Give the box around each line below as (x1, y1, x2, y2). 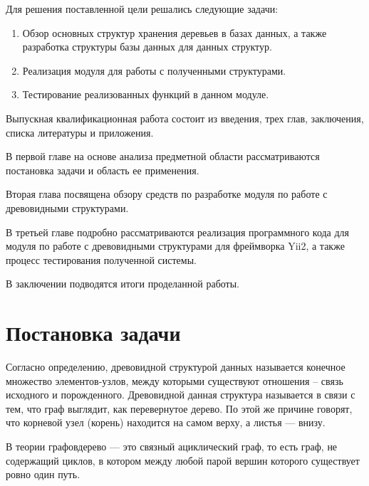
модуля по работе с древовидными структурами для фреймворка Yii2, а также (6, 238, 345, 253)
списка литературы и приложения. (6, 125, 154, 139)
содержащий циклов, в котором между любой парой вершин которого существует (6, 453, 360, 467)
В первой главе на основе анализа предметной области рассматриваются (6, 149, 320, 164)
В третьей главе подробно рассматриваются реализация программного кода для (6, 224, 350, 239)
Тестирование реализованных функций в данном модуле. (22, 87, 269, 102)
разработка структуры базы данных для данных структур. (22, 39, 272, 54)
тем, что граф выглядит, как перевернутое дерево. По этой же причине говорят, (6, 401, 353, 416)
